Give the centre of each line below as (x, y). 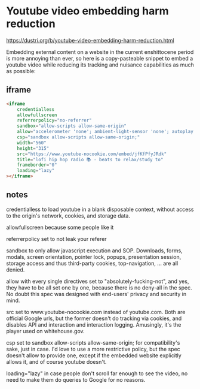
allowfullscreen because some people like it (60, 227)
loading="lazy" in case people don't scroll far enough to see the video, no (97, 373)
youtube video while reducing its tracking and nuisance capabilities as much (100, 65)
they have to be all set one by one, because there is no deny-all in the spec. (99, 287)
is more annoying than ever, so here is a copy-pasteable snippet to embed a (100, 58)
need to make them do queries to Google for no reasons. (76, 379)
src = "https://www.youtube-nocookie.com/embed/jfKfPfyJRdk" (92, 154)
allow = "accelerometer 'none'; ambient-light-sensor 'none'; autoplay (105, 132)
